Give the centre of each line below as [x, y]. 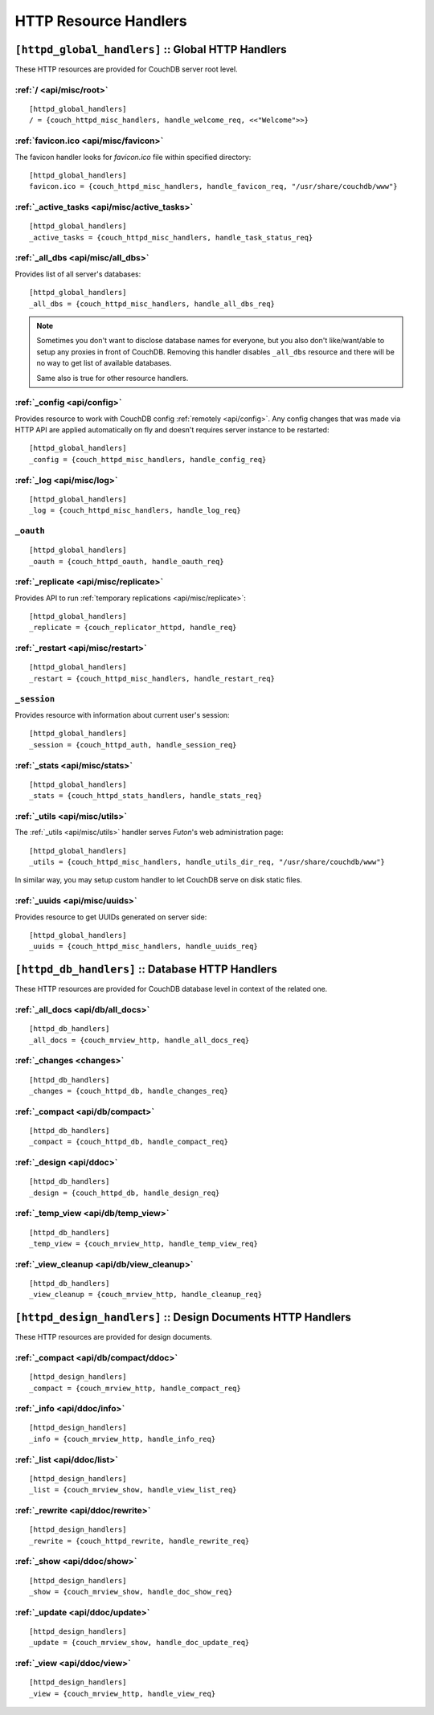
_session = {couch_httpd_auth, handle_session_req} [133, 745]
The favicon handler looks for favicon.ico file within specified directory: [133, 157]
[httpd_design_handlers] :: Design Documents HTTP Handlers [183, 1318]
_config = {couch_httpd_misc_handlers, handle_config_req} [148, 459]
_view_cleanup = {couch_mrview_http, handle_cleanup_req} [146, 1295]
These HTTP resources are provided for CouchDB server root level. [126, 69]
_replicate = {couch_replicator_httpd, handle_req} [133, 628]
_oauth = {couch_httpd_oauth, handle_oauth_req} [127, 561]
